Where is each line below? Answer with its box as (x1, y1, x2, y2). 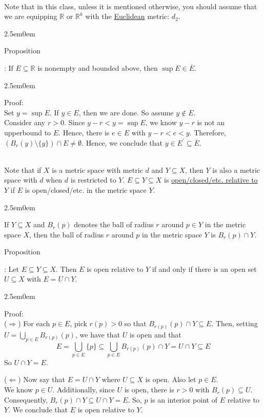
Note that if (4, 164, 42, 175)
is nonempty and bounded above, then (37, 62, 158, 73)
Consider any (4, 117, 46, 128)
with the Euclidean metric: (85, 11, 170, 22)
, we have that (75, 329, 120, 340)
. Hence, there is (58, 127, 110, 137)
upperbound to (4, 127, 51, 137)
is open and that (129, 329, 181, 340)
